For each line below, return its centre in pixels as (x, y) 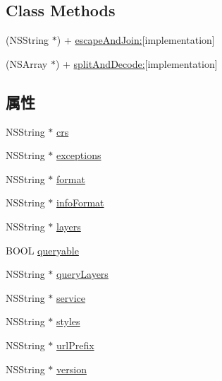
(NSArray (27, 63)
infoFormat (80, 203)
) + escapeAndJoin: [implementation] (136, 40)
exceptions (79, 155)
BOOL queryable (42, 250)
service (71, 297)
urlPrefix (75, 345)
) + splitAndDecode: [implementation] (136, 63)
